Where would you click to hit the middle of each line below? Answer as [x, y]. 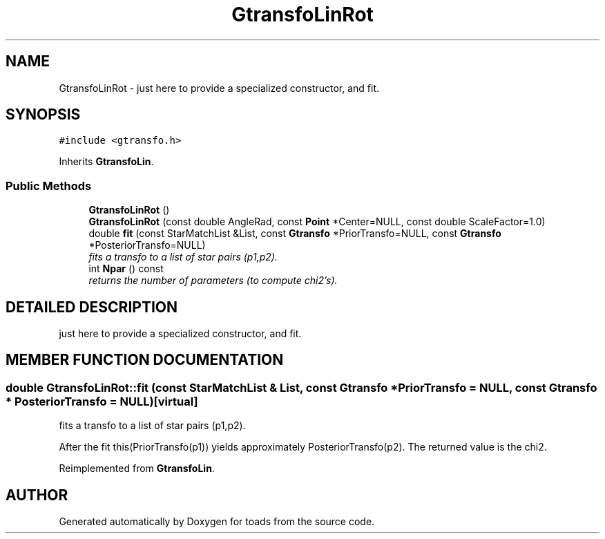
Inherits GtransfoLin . [106, 162]
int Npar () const [126, 269]
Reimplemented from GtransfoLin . [137, 469]
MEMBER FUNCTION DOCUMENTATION [145, 360]
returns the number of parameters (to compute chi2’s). [213, 281]
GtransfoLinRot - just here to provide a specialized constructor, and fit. [219, 88]
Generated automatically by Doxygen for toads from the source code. [217, 522]
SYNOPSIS [43, 115]
